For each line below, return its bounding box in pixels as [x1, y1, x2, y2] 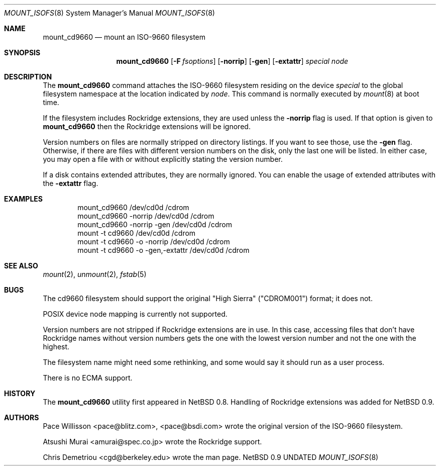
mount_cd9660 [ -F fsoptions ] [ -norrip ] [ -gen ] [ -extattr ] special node [116, 57, 349, 65]
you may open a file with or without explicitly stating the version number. [43, 155, 283, 163]
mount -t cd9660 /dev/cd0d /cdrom [77, 229, 196, 237]
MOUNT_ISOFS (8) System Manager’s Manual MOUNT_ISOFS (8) [4, 9, 215, 17]
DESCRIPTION [4, 72, 52, 81]
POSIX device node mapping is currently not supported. [43, 310, 228, 318]
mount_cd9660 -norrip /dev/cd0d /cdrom [77, 212, 214, 220]
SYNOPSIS [4, 48, 41, 57]
